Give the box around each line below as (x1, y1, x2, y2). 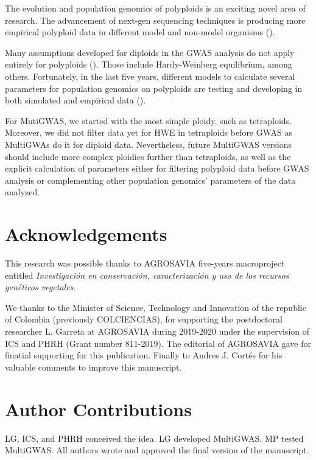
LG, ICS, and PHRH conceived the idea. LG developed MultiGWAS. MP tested (5, 431, 304, 444)
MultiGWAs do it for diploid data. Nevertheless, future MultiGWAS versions (5, 138, 292, 150)
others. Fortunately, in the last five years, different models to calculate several (5, 69, 295, 82)
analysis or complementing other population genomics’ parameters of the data (5, 173, 296, 186)
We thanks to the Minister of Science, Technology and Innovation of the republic (5, 301, 306, 313)
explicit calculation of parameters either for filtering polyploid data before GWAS (5, 162, 309, 175)
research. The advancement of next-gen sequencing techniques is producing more (5, 13, 306, 26)
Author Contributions (5, 396, 192, 421)
